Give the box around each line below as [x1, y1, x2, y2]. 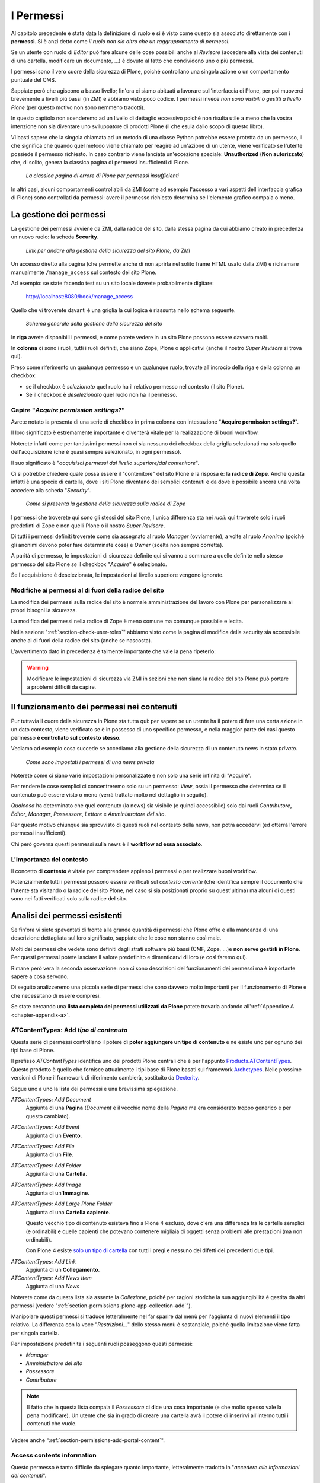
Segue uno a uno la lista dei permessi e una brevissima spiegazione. [11, 1085, 178, 1092]
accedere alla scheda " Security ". [11, 486, 91, 494]
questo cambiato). [25, 1112, 71, 1119]
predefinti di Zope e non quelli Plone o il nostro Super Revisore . [11, 522, 165, 529]
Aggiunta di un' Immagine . [25, 1189, 90, 1196]
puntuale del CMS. [11, 76, 56, 83]
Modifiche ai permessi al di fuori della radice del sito [11, 586, 164, 594]
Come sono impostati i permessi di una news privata [25, 758, 155, 765]
